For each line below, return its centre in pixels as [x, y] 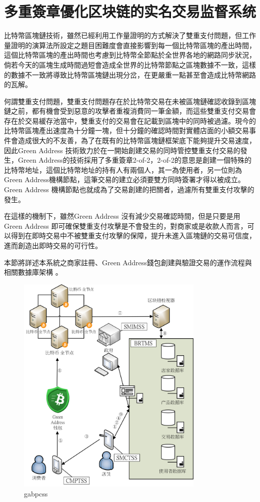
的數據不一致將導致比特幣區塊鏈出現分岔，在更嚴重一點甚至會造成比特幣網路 [130, 74]
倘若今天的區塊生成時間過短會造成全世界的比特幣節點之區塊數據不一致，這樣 [130, 64]
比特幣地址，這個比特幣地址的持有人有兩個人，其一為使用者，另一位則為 [123, 169]
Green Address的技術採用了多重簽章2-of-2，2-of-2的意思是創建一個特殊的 [134, 160]
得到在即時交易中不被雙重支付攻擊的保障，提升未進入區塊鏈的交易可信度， [133, 235]
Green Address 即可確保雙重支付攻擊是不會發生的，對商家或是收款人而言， [126, 225]
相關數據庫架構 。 [33, 272]
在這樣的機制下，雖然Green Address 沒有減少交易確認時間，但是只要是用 [122, 216]
